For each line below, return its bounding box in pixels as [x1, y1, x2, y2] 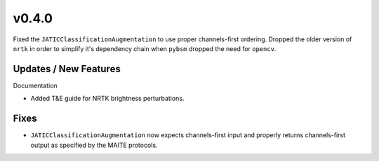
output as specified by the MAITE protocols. [30, 141, 158, 149]
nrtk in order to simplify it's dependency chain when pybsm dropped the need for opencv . [13, 44, 277, 52]
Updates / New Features [13, 63, 121, 75]
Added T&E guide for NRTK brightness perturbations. [30, 94, 185, 103]
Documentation [13, 81, 58, 90]
